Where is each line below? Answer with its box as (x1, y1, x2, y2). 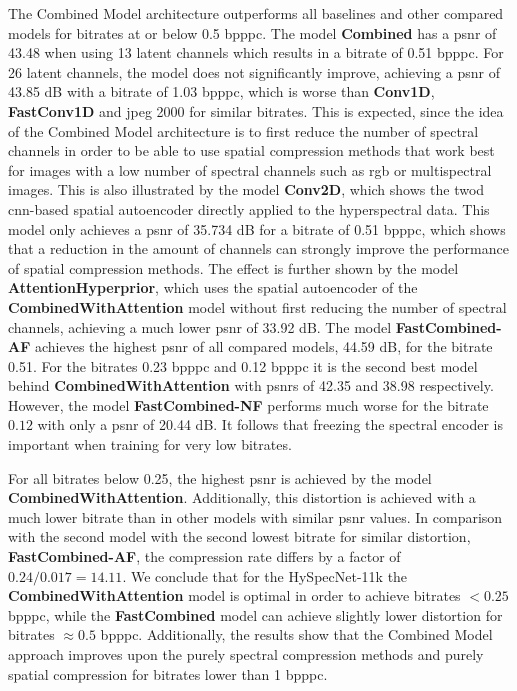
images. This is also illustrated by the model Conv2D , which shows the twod (8, 179, 485, 200)
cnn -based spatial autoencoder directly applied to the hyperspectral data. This (8, 198, 490, 219)
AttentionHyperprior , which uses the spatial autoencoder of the (8, 277, 418, 298)
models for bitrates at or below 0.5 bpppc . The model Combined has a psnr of (8, 22, 497, 43)
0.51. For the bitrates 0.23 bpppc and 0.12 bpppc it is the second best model (8, 355, 478, 376)
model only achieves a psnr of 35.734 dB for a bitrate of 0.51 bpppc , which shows (8, 218, 506, 239)
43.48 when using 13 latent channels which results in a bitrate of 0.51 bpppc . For (8, 42, 504, 63)
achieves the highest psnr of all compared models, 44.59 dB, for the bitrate (34, 336, 493, 357)
